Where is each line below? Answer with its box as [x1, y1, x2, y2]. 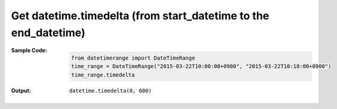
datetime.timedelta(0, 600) [69, 87, 152, 94]
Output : [11, 87, 31, 94]
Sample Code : [11, 47, 48, 54]
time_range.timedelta [71, 71, 135, 78]
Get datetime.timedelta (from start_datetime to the [11, 9, 270, 22]
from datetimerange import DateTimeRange [71, 54, 196, 61]
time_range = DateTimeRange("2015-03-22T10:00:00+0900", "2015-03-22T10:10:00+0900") [71, 63, 332, 70]
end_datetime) [11, 26, 85, 39]
